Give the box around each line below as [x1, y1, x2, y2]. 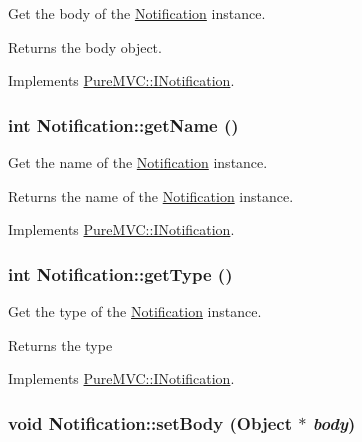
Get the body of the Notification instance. [8, 3, 266, 23]
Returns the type [8, 334, 113, 355]
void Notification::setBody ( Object [8, 410, 292, 435]
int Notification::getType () [8, 261, 233, 286]
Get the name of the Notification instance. [8, 152, 268, 172]
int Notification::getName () [8, 112, 239, 137]
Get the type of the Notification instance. [8, 301, 262, 321]
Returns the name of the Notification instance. [8, 185, 294, 206]
